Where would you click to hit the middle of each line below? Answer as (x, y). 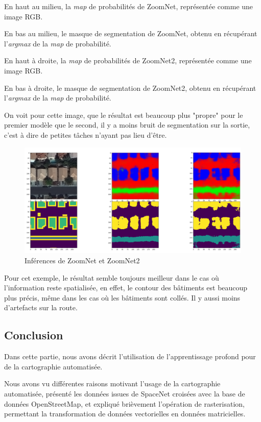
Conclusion (34, 335)
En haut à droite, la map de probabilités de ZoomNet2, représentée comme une (128, 60)
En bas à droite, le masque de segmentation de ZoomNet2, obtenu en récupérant (130, 88)
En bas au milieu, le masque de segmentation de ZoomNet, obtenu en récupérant (131, 33)
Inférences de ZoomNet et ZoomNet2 (82, 260)
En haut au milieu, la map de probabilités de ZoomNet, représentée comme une (129, 6)
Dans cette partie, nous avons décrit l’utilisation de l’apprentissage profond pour (130, 356)
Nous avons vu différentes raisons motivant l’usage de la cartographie (112, 383)
